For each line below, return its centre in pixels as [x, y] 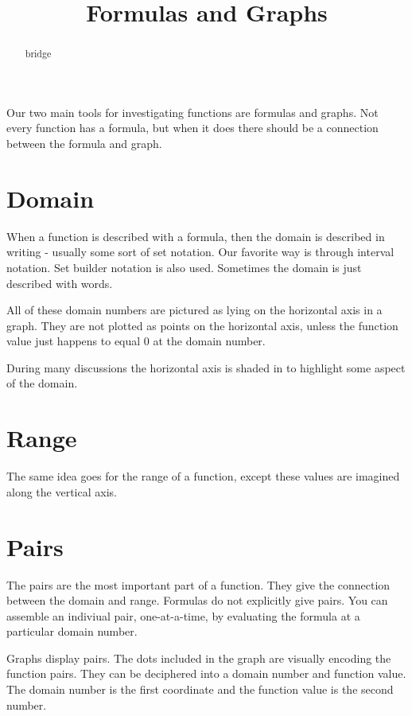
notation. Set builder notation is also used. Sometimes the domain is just [184, 267]
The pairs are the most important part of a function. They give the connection [198, 584]
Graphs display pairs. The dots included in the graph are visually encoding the [199, 658]
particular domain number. [72, 631]
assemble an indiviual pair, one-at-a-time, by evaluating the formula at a [183, 615]
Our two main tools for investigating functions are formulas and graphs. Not [192, 112]
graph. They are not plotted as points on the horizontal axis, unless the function [202, 325]
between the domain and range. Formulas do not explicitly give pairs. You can [197, 600]
